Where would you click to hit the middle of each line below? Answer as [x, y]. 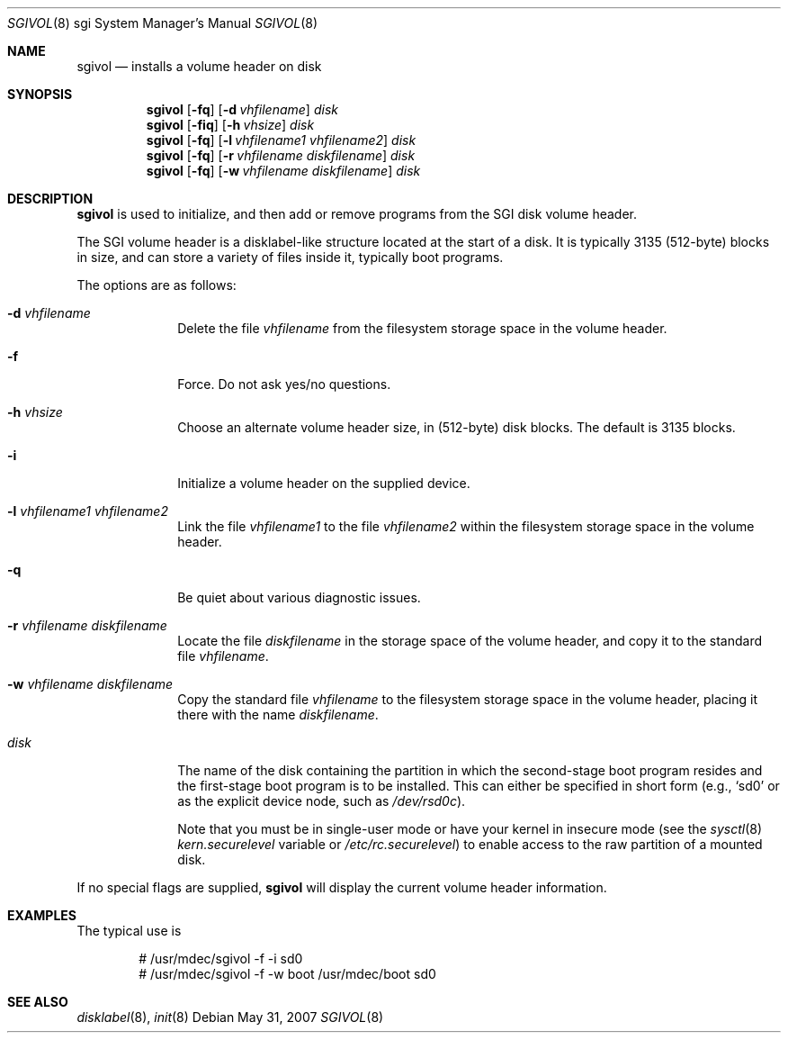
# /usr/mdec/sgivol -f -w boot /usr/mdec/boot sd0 [287, 974]
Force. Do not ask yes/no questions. [284, 384]
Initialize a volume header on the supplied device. [324, 483]
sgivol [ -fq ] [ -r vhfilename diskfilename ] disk [281, 155]
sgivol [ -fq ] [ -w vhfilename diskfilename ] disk [283, 171]
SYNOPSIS [40, 94]
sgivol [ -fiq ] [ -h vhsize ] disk [230, 125]
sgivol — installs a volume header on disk [199, 66]
